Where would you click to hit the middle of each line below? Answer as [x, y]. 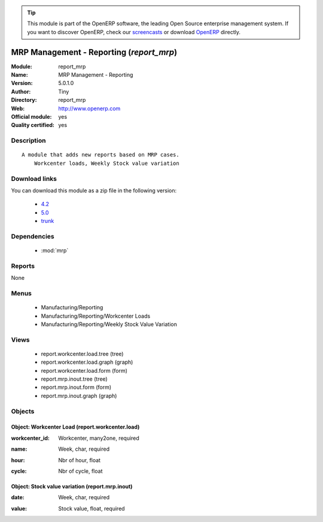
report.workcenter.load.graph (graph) [87, 362]
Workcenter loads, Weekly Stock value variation [106, 163]
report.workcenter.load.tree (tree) [82, 354]
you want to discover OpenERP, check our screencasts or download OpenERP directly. [134, 32]
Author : [21, 91]
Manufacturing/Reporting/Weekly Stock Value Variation [109, 324]
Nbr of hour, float [80, 460]
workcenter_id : [31, 438]
